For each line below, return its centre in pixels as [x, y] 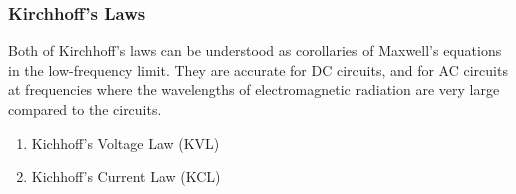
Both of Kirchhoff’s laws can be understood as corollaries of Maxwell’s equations [255, 50]
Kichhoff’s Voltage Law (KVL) [125, 142]
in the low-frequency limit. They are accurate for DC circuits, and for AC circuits [258, 69]
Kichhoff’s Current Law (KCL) [126, 176]
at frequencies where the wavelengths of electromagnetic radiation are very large [254, 89]
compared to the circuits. [85, 109]
